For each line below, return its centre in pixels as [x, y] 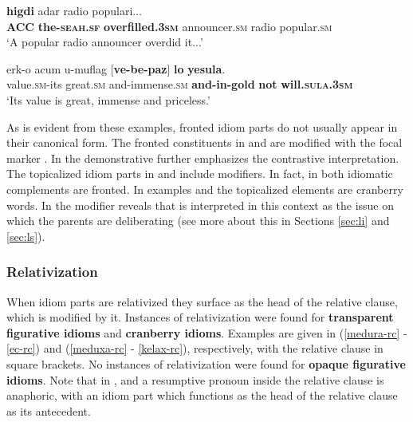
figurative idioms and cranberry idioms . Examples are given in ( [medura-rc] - [207, 332]
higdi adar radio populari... [74, 10]
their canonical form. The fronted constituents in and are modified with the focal [205, 142]
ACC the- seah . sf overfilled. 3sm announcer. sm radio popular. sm [169, 26]
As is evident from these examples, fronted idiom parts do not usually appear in [202, 126]
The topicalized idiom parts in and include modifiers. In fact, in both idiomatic [200, 174]
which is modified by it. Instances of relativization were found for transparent [200, 317]
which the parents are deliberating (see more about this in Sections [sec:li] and [198, 221]
